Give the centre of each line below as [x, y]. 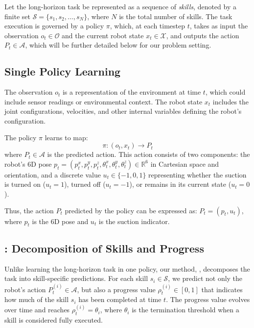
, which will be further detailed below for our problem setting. [118, 45]
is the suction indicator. [134, 221]
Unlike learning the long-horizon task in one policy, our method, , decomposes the [127, 268]
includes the [231, 101]
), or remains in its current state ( [180, 184]
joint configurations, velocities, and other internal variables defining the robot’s [123, 111]
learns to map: [66, 137]
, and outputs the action [203, 35]
